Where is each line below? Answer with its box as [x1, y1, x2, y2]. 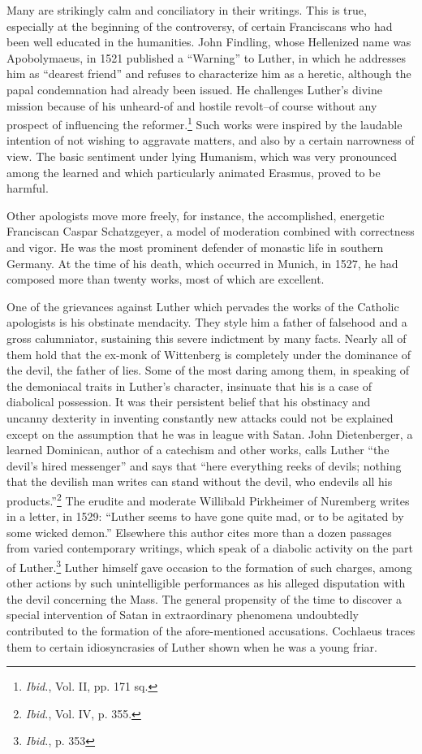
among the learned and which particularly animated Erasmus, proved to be [6, 163, 381, 180]
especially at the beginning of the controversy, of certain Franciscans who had [6, 17, 393, 34]
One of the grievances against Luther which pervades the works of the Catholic [6, 297, 399, 314]
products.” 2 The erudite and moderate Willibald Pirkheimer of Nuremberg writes [6, 489, 410, 509]
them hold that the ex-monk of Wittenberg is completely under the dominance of [6, 345, 411, 362]
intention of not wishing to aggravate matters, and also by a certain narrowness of [6, 132, 415, 149]
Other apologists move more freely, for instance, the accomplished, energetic [6, 206, 385, 223]
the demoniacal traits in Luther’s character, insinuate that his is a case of [6, 377, 372, 394]
